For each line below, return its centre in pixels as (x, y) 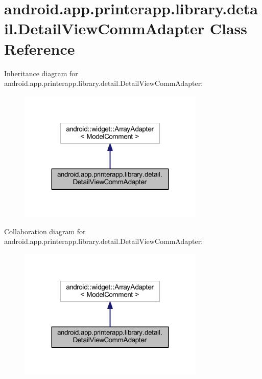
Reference (40, 48)
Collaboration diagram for (45, 231)
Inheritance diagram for (41, 73)
